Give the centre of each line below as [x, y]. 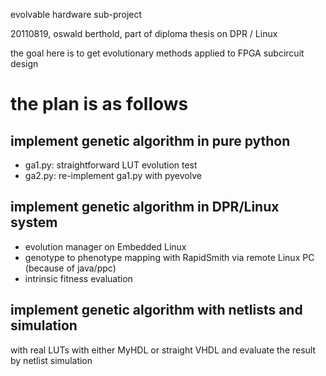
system [34, 222]
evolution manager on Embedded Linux [105, 246]
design [24, 63]
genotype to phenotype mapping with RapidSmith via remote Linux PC [169, 257]
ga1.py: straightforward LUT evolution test [111, 165]
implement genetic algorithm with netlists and [156, 310]
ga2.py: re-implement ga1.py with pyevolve [113, 175]
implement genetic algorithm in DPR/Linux [145, 207]
